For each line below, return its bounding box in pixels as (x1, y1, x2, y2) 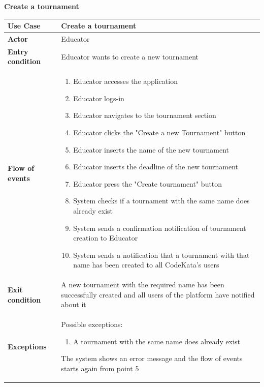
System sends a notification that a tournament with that (73, 249, 250, 260)
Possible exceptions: (61, 319, 123, 330)
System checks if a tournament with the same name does (73, 195, 250, 206)
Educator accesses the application (73, 76, 178, 86)
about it (61, 299, 86, 310)
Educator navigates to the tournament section (73, 110, 216, 121)
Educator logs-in (73, 93, 124, 103)
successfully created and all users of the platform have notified (61, 289, 255, 300)
